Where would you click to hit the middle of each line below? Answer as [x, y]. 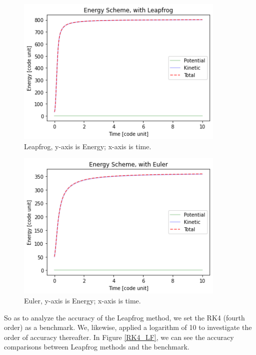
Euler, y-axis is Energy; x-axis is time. [82, 300]
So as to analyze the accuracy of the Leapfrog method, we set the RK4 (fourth [124, 317]
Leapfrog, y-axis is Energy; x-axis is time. [88, 146]
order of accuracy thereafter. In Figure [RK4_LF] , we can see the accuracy [119, 337]
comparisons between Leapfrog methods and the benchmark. [97, 347]
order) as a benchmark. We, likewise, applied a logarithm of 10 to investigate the [128, 327]
